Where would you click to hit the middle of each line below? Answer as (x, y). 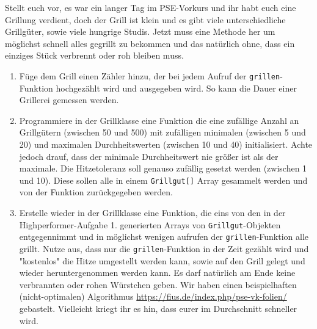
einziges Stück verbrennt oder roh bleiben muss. (94, 55)
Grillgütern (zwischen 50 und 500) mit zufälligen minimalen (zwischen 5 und (162, 132)
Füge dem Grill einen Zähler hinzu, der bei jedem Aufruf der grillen (150, 75)
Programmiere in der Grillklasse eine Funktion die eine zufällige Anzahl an (159, 120)
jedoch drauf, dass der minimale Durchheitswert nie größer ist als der (149, 156)
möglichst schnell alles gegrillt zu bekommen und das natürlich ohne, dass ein (150, 43)
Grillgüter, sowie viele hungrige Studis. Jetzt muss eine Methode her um (140, 31)
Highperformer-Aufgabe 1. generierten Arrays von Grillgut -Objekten (150, 224)
